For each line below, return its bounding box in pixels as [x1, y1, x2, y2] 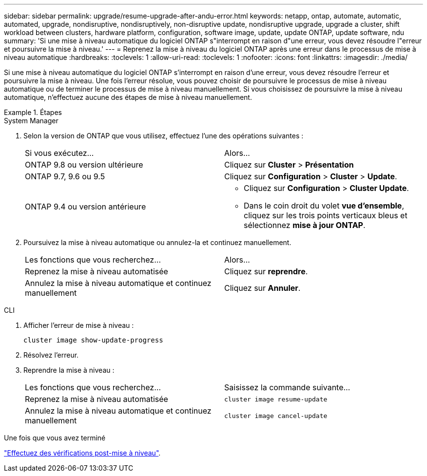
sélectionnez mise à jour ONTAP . [244, 220, 366, 230]
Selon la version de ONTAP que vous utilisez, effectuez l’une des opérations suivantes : [23, 132, 304, 140]
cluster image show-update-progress [23, 336, 163, 344]
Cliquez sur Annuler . [224, 283, 301, 293]
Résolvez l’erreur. [23, 351, 79, 359]
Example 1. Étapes [4, 108, 62, 116]
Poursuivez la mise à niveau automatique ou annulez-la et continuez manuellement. [23, 238, 291, 247]
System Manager [4, 116, 58, 125]
